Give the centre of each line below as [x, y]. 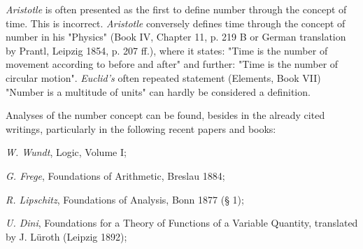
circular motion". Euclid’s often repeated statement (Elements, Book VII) [163, 77]
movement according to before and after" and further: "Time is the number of [172, 64]
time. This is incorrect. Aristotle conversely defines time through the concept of [176, 23]
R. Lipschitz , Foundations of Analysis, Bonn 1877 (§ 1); [125, 199]
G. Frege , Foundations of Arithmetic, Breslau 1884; [115, 175]
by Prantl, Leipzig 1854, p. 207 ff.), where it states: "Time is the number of [167, 50]
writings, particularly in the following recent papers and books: [141, 128]
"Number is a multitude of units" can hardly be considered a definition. [158, 91]
